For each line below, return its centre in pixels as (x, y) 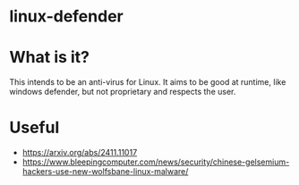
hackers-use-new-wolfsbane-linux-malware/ (105, 172)
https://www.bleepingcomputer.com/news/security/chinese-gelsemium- (156, 162)
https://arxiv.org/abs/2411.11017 (80, 153)
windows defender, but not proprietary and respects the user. (123, 92)
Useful (34, 128)
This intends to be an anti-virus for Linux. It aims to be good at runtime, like (148, 82)
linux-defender (66, 17)
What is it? (50, 58)
